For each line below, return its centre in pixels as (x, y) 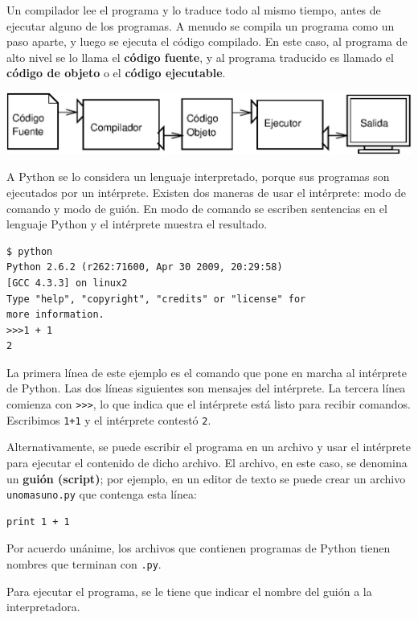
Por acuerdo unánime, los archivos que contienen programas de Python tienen (199, 548)
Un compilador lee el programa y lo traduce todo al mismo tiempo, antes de (194, 10)
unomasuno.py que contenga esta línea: (102, 494)
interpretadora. (43, 607)
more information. (55, 315)
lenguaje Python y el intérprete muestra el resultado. (137, 224)
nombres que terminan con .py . (84, 564)
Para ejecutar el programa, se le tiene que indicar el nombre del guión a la (189, 591)
